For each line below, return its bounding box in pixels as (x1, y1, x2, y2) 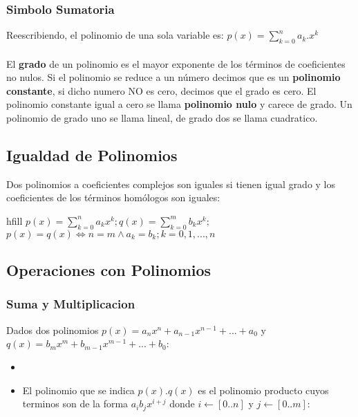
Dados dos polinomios (6, 322, 99, 337)
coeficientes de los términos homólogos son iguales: (6, 190, 220, 205)
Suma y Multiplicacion (6, 295, 135, 313)
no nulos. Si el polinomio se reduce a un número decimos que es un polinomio (6, 70, 341, 84)
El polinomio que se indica (22, 382, 135, 397)
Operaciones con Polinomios (6, 259, 211, 281)
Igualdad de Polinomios (6, 144, 178, 165)
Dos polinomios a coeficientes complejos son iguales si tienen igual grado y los (6, 176, 336, 191)
